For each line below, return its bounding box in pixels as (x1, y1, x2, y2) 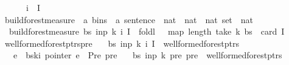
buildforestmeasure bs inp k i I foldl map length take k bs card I (9, 25, 285, 38)
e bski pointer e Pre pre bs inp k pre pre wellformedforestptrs (13, 49, 282, 61)
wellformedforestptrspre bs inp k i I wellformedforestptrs (4, 36, 239, 49)
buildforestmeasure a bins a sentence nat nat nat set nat (4, 13, 254, 26)
